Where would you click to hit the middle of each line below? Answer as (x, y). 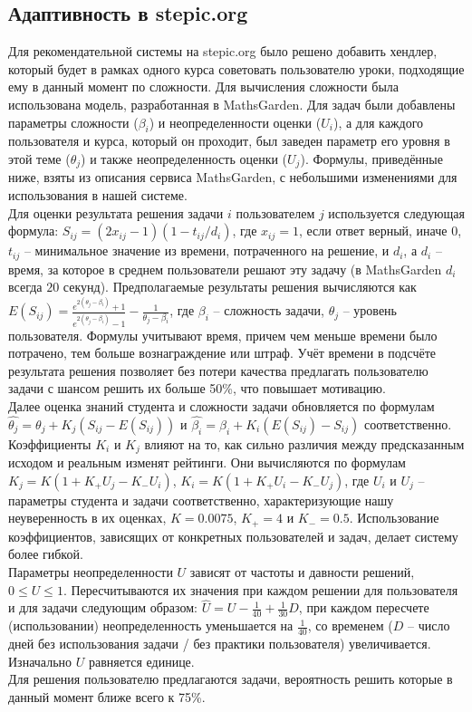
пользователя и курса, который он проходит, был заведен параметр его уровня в (229, 141)
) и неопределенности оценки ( (235, 122)
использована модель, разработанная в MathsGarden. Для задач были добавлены (232, 104)
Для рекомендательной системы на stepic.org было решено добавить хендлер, (223, 51)
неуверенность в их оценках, (87, 518)
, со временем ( (350, 625)
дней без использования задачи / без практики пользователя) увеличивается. (220, 644)
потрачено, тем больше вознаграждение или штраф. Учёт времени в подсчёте (222, 353)
